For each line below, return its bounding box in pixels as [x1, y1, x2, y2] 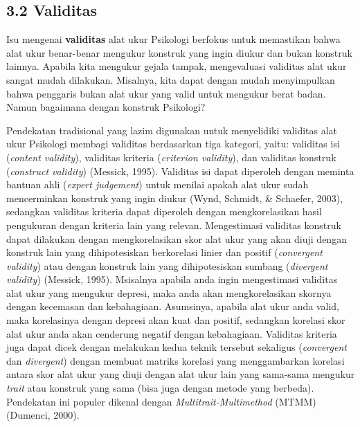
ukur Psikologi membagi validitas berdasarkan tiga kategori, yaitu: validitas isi [6, 136, 340, 151]
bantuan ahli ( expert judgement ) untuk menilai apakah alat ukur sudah [6, 177, 309, 192]
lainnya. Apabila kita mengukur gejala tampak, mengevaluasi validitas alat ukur [6, 59, 347, 73]
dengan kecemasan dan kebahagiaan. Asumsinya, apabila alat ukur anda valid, [6, 299, 339, 314]
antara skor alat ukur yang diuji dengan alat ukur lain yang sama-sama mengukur [6, 367, 355, 381]
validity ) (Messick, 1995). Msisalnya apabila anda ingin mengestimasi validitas [6, 272, 338, 287]
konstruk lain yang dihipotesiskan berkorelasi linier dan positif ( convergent [6, 245, 323, 260]
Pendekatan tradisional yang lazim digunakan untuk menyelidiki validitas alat [6, 122, 338, 137]
